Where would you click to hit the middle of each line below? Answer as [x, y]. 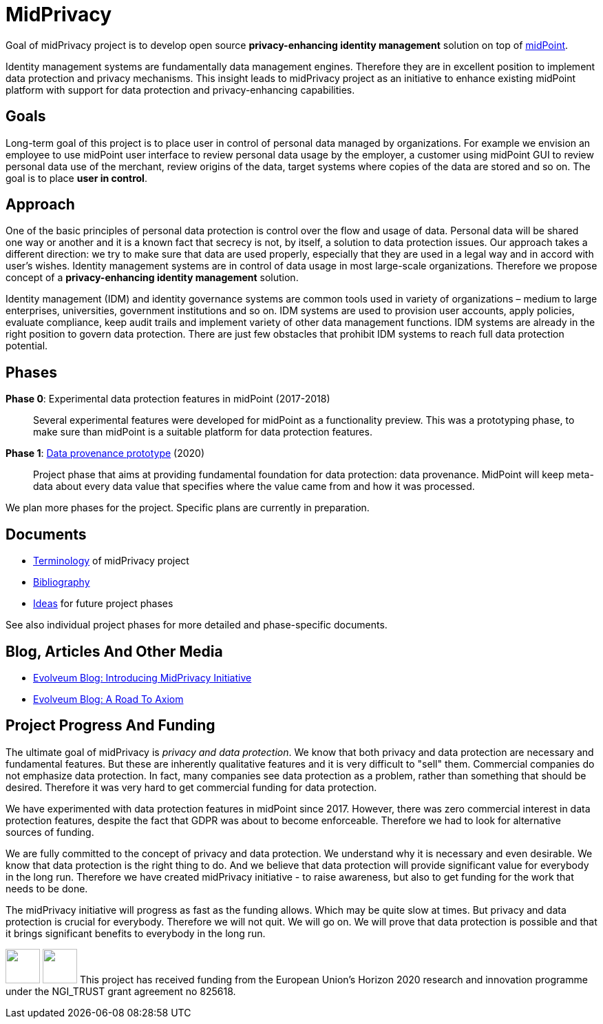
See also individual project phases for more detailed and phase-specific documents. [197, 625]
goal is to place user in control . [76, 178]
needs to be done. [47, 888]
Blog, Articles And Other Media [114, 651]
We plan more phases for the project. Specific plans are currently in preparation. [188, 508]
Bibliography [62, 582]
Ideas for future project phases [103, 604]
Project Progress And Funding [110, 726]
